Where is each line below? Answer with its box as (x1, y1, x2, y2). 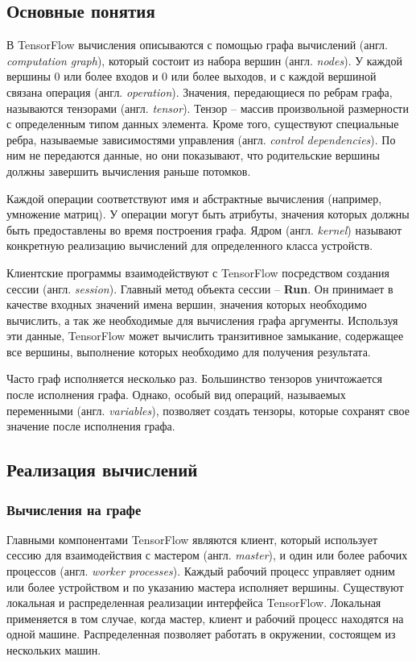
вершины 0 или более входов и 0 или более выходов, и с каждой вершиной (6, 68, 377, 85)
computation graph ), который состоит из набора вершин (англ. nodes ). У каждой (6, 52, 402, 69)
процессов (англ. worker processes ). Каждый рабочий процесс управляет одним (6, 563, 395, 580)
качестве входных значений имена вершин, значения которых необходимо (6, 296, 367, 313)
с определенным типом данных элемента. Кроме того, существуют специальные (6, 115, 399, 132)
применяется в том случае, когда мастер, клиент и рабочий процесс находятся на (6, 609, 404, 626)
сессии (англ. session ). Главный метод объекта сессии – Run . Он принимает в (6, 280, 393, 297)
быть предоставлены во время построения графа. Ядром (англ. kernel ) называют (6, 221, 402, 238)
